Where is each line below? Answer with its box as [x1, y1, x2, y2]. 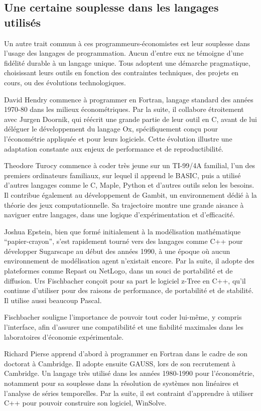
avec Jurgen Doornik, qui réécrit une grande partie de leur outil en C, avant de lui [4, 113, 257, 124]
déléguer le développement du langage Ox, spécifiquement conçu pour [4, 123, 218, 134]
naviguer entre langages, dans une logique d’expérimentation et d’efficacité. [4, 209, 235, 220]
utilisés [4, 14, 41, 30]
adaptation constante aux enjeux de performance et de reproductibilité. [4, 143, 223, 154]
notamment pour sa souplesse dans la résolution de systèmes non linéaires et [4, 378, 239, 388]
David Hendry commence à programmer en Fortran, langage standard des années [4, 94, 253, 104]
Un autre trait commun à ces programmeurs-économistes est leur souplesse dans [4, 38, 250, 48]
